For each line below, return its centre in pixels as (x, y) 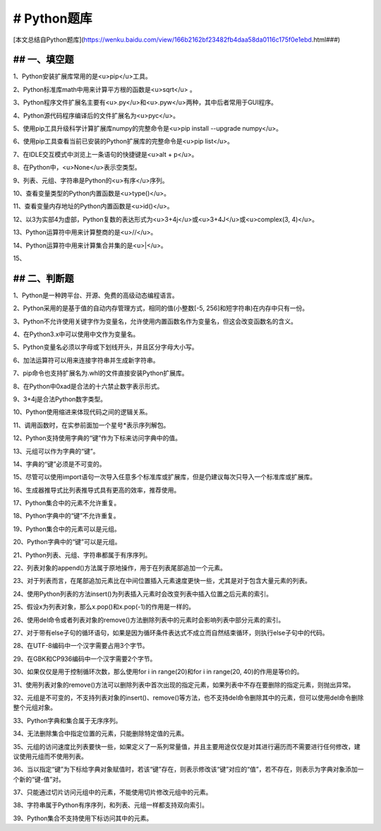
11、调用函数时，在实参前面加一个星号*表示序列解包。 (91, 425)
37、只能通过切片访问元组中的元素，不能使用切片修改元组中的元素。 (113, 792)
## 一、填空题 (43, 60)
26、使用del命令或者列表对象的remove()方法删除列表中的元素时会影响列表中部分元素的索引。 (149, 620)
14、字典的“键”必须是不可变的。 (59, 464)
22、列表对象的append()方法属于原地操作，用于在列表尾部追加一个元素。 (120, 568)
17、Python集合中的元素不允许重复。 (67, 503)
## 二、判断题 (43, 278)
